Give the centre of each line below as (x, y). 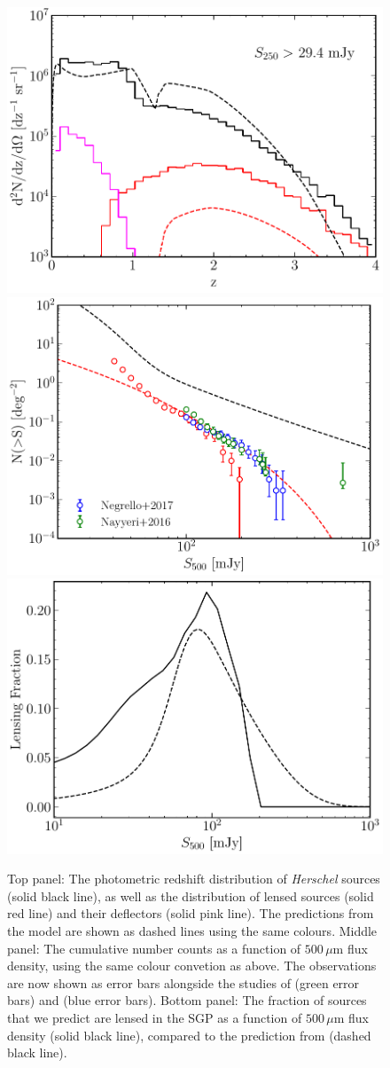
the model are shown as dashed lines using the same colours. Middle (192, 930)
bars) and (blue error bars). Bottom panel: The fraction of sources (187, 1000)
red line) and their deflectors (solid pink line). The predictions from (191, 913)
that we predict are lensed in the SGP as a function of (155, 1017)
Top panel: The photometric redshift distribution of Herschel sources (194, 879)
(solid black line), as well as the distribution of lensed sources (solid (191, 895)
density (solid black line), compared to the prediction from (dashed (189, 1035)
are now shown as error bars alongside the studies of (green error (183, 982)
